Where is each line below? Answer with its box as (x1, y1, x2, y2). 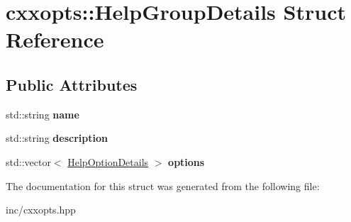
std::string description (6, 131, 108, 145)
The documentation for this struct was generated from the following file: (6, 178, 320, 193)
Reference (6, 25, 104, 54)
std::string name (6, 106, 79, 121)
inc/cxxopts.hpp (6, 202, 76, 217)
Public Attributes (6, 73, 138, 95)
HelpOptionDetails (67, 154, 149, 169)
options (168, 154, 205, 169)
